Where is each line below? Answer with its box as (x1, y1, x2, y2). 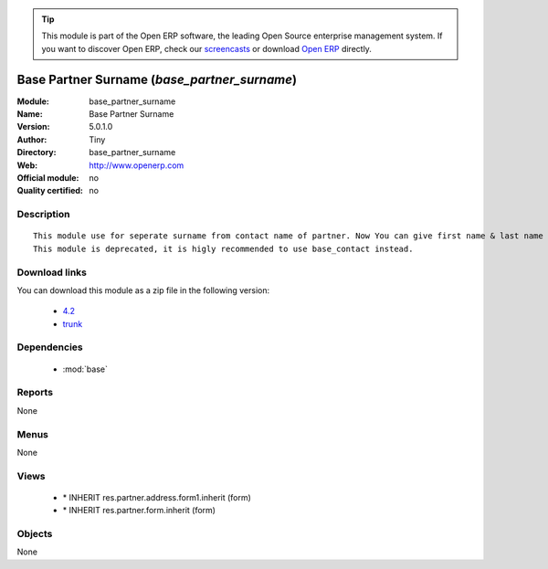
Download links (16, 266, 87, 279)
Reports (16, 386, 54, 399)
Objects (16, 528, 53, 541)
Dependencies (16, 341, 84, 353)
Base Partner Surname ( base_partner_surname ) (16, 71, 297, 87)
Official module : (16, 173, 79, 184)
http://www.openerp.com (89, 160, 184, 171)
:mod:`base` (62, 364, 109, 374)
